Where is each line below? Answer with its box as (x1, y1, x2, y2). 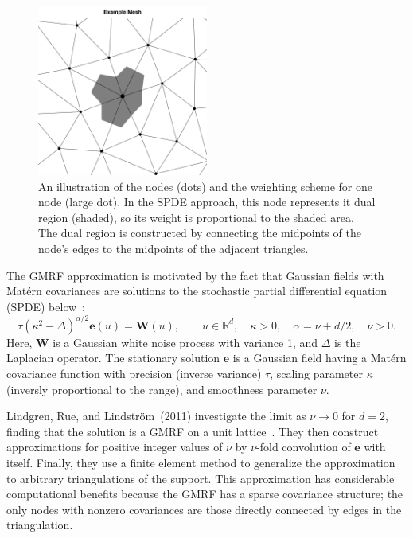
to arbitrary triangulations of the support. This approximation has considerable (6, 470, 395, 486)
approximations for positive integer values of (6, 439, 223, 455)
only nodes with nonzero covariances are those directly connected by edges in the (6, 501, 402, 517)
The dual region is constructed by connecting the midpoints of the (38, 224, 361, 241)
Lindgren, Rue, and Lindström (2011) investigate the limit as (6, 407, 306, 424)
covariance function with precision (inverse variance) (6, 365, 262, 382)
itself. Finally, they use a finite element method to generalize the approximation (6, 454, 395, 470)
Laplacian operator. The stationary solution (6, 349, 220, 366)
